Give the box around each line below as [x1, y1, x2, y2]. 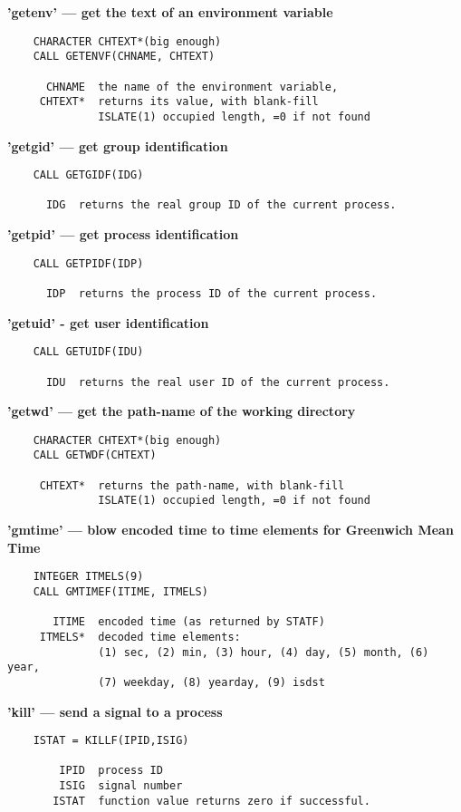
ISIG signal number [59, 779, 183, 793]
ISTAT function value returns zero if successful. [53, 794, 370, 807]
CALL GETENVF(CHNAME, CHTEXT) [33, 50, 216, 63]
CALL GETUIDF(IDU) [33, 345, 144, 359]
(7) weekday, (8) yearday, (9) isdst [98, 675, 325, 689]
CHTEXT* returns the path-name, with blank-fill [39, 478, 345, 492]
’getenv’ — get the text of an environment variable [7, 3, 333, 21]
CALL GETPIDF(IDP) [33, 256, 144, 270]
